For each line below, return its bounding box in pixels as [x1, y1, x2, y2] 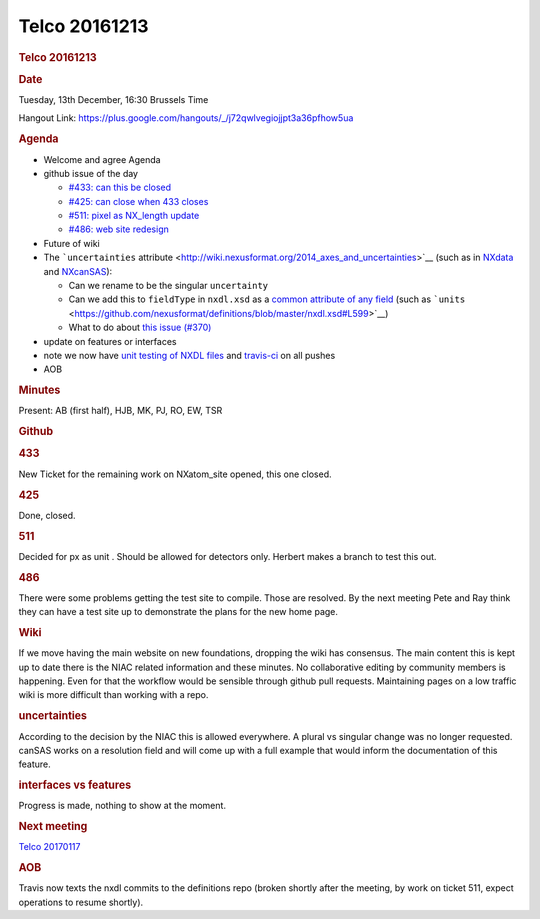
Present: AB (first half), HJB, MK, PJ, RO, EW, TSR [18, 405, 223, 417]
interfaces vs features [18, 778, 132, 792]
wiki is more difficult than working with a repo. [18, 689, 209, 701]
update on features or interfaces [43, 335, 177, 347]
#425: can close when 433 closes [68, 195, 209, 207]
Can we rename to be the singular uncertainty [68, 280, 269, 292]
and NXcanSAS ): [43, 265, 113, 277]
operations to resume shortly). [18, 896, 144, 908]
